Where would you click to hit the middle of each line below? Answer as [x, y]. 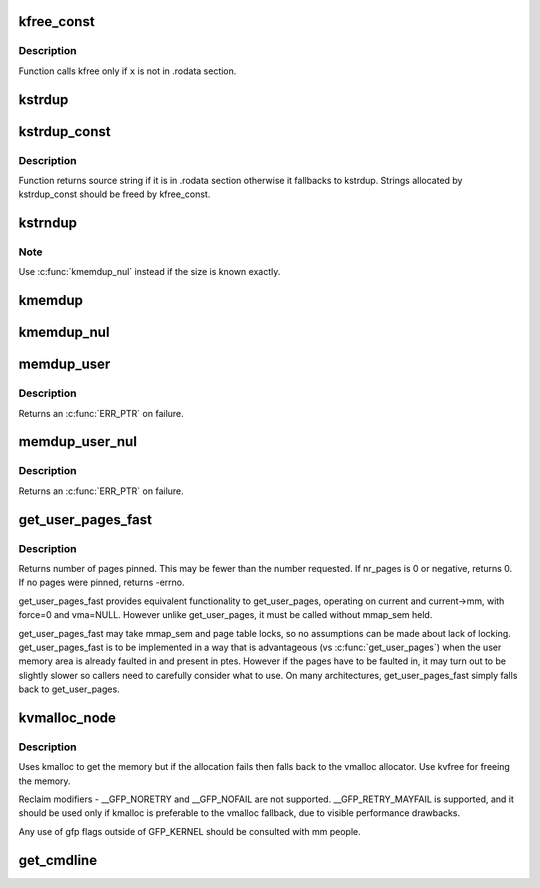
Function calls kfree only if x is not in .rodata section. [127, 71]
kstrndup [47, 223]
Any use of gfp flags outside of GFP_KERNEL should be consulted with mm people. [190, 831]
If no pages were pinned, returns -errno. [101, 582]
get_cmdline [58, 860]
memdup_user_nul [77, 441]
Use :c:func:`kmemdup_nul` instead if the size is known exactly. [149, 272]
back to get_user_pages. [69, 689]
